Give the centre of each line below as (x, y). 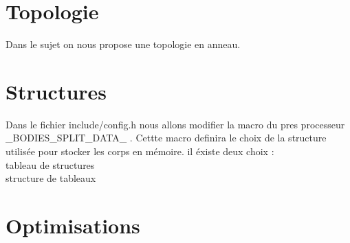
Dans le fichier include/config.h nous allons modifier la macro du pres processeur (175, 124)
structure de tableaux (51, 178)
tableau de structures (50, 164)
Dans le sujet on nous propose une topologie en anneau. (123, 44)
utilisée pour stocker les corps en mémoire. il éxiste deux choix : (140, 151)
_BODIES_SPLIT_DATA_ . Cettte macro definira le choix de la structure (166, 138)
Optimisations (73, 225)
